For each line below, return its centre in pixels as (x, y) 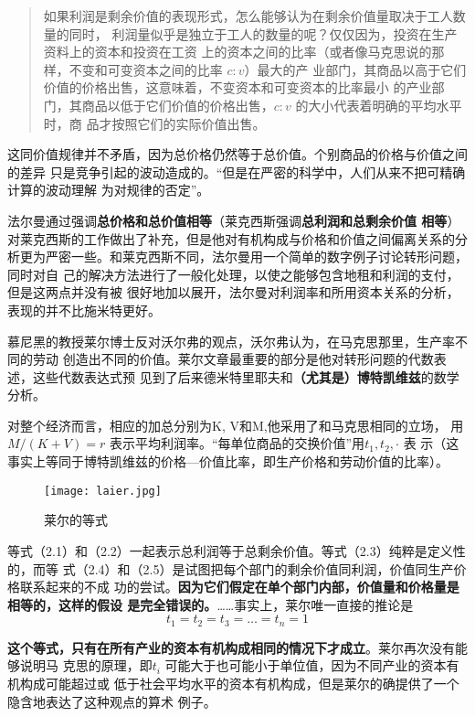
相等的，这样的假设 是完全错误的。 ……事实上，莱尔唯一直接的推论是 (211, 604)
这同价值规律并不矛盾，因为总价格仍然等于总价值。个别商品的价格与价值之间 (237, 154)
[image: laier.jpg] (103, 491)
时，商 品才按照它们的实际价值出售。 (154, 123)
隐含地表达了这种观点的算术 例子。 (112, 701)
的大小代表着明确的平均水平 (379, 105)
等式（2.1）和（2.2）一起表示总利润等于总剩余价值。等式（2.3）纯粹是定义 (230, 550)
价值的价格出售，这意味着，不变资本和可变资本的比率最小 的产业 (237, 87)
